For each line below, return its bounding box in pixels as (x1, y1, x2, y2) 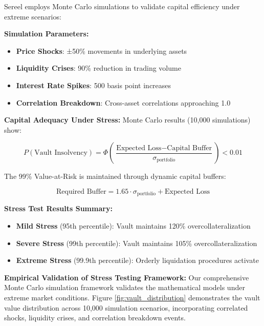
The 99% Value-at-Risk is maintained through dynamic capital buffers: (4, 171, 226, 181)
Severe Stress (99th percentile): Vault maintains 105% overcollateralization (16, 237, 257, 248)
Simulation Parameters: (4, 28, 89, 39)
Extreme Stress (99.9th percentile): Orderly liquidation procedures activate (16, 255, 259, 266)
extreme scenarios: (4, 11, 61, 22)
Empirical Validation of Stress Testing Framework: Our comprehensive (4, 272, 249, 282)
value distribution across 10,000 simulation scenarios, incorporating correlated (4, 302, 248, 313)
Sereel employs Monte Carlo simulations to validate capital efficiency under (4, 1, 240, 11)
